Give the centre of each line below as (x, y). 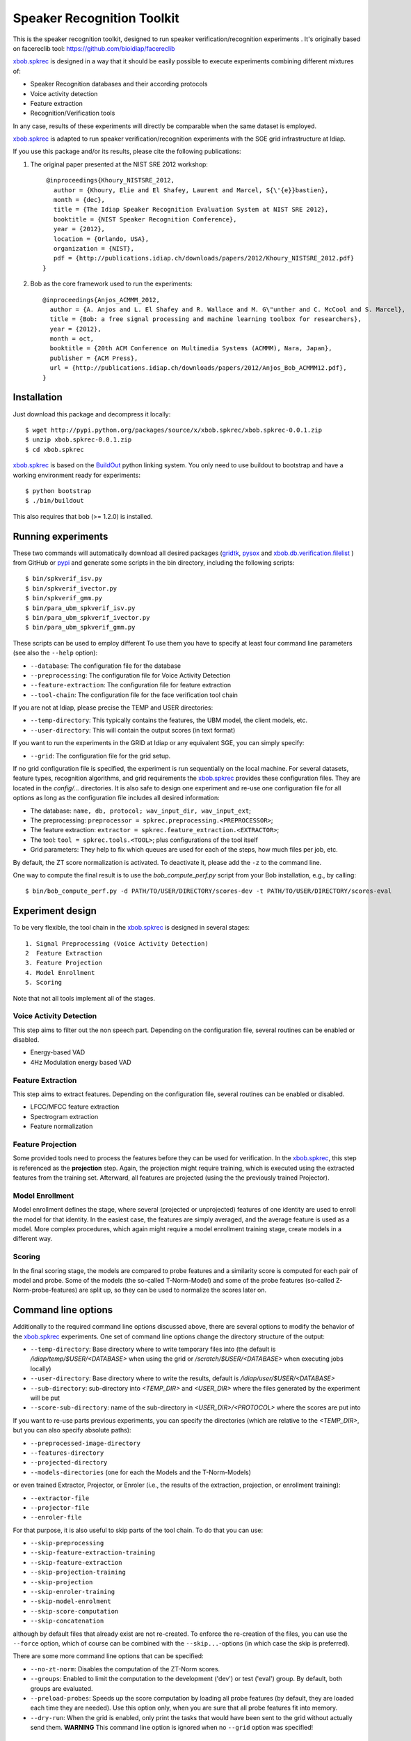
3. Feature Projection (64, 963)
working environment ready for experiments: (76, 475)
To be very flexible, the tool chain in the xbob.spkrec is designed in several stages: (131, 928)
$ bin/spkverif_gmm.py (64, 598)
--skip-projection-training (78, 1572)
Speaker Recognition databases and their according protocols (119, 84)
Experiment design (55, 911)
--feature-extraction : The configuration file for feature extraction (131, 685)
